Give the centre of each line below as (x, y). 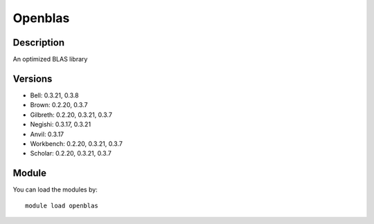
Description (39, 43)
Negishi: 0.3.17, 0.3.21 (61, 124)
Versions (33, 78)
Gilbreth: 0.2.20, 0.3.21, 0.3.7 (71, 115)
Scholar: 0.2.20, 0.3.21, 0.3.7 (71, 153)
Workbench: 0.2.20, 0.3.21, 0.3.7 (76, 143)
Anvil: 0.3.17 (47, 134)
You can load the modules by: (55, 189)
